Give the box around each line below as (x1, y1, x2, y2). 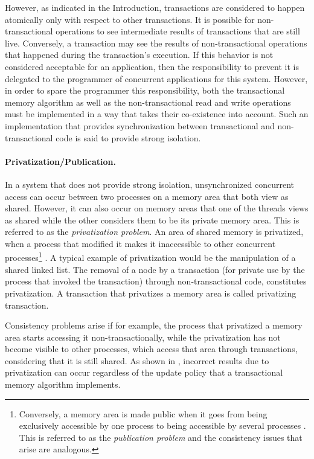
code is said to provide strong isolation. (56, 131, 201, 144)
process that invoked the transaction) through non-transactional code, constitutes (5, 275, 307, 287)
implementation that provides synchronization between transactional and (5, 119, 275, 132)
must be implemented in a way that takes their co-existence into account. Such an (5, 108, 309, 120)
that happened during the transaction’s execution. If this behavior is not (5, 48, 274, 61)
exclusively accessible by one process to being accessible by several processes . (19, 419, 306, 432)
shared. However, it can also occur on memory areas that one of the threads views (5, 202, 309, 214)
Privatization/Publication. (5, 155, 117, 167)
